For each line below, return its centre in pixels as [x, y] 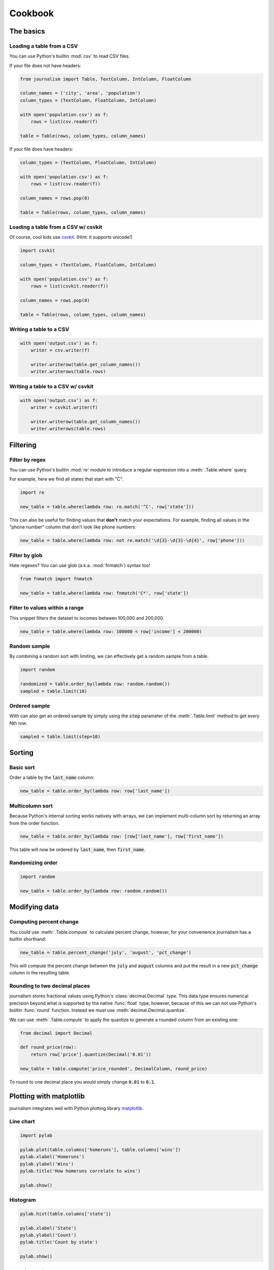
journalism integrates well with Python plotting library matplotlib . [77, 1108]
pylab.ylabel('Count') [48, 1235]
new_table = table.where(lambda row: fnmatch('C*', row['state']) [104, 593]
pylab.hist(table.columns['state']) [66, 1214]
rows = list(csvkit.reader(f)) [70, 286]
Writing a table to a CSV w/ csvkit [52, 386]
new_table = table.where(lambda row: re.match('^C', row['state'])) [107, 507]
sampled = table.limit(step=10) [60, 736]
